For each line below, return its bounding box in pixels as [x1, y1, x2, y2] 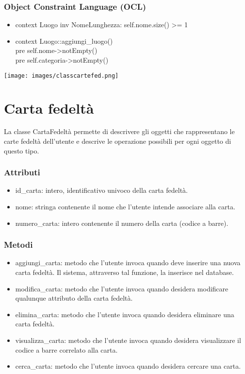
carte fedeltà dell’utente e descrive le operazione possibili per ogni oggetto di [4, 136, 231, 146]
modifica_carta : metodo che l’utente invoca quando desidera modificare [15, 283, 229, 293]
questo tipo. [4, 145, 39, 155]
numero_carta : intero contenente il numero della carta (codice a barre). [15, 218, 229, 228]
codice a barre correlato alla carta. [15, 344, 118, 355]
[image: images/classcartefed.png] [4, 72, 119, 79]
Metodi [4, 238, 33, 251]
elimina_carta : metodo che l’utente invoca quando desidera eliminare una [15, 309, 234, 319]
